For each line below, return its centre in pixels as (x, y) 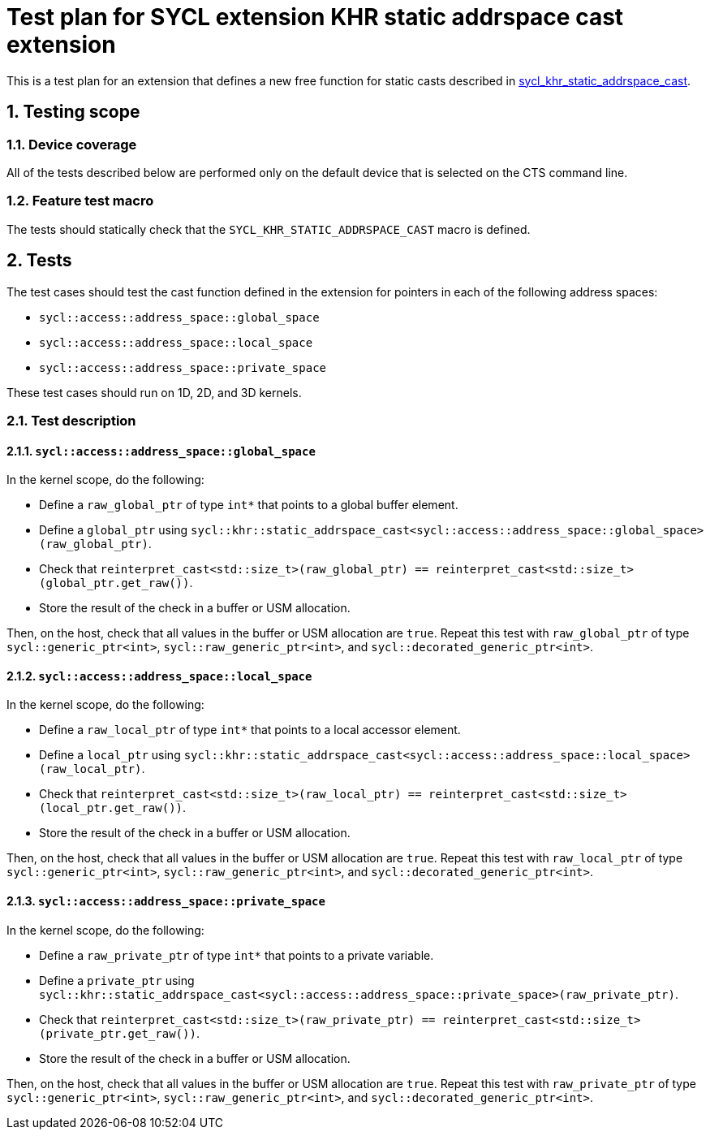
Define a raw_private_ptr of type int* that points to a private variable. (237, 955)
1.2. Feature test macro (80, 201)
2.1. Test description (71, 420)
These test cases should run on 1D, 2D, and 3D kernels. (154, 392)
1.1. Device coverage (72, 144)
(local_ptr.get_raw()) (111, 808)
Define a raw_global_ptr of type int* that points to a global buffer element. (249, 505)
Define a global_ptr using (114, 530)
